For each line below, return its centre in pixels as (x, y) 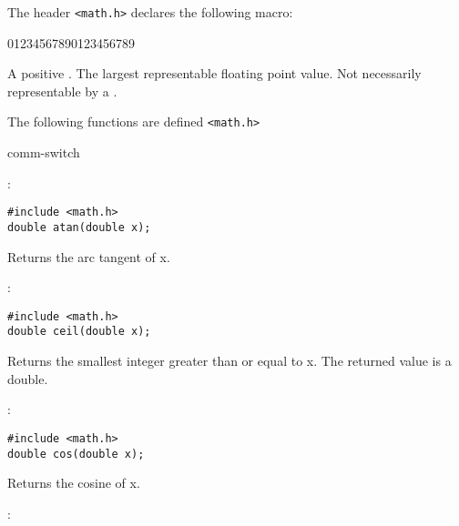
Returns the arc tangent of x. (89, 256)
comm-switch (44, 152)
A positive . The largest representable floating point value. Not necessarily (214, 73)
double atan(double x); (79, 227)
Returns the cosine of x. (74, 483)
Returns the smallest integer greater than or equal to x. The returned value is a (229, 361)
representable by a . (62, 91)
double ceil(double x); (79, 332)
